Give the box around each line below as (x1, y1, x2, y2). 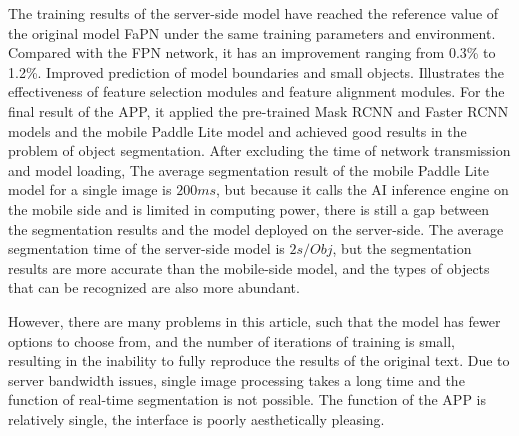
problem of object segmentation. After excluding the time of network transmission (8, 140, 511, 161)
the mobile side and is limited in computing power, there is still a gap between (8, 198, 490, 219)
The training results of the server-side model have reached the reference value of (8, 3, 499, 23)
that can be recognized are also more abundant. (8, 277, 300, 298)
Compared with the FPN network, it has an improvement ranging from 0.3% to (8, 42, 496, 63)
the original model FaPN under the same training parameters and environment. (8, 22, 496, 43)
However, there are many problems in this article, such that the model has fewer (8, 310, 501, 331)
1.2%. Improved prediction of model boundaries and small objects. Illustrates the (8, 61, 505, 82)
